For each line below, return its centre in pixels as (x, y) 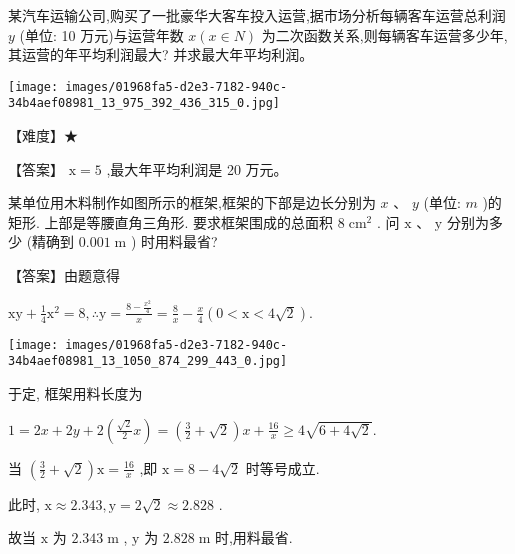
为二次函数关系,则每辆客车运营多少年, (384, 34)
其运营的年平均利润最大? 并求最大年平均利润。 (161, 54)
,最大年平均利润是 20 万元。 (197, 168)
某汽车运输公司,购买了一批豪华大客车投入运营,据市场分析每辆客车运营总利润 (257, 15)
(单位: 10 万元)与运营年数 (101, 34)
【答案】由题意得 (64, 275)
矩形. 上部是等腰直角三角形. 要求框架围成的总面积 (171, 221)
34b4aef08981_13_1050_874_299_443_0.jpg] (148, 361)
